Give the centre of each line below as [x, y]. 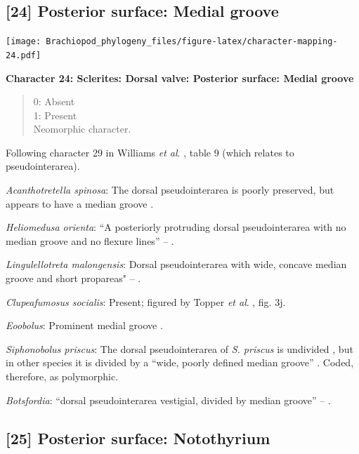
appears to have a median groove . [80, 203]
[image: [24, 42]
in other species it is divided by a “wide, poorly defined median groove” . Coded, [180, 362]
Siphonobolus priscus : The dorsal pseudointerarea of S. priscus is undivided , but [179, 348]
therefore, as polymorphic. [62, 376]
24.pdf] [24, 55]
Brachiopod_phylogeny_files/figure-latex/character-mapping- [192, 42]
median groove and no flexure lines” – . [90, 240]
